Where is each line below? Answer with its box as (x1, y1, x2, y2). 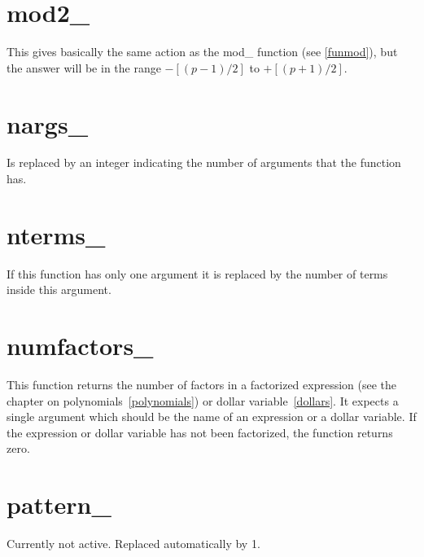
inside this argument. (7, 281, 111, 298)
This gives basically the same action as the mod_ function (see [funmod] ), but (7, 43, 398, 60)
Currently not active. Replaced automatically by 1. (7, 535, 260, 552)
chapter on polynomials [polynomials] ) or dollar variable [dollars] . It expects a (7, 392, 399, 409)
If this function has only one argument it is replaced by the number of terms (7, 265, 388, 282)
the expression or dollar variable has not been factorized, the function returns (7, 423, 393, 441)
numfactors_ (7, 329, 154, 362)
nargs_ (7, 107, 88, 140)
